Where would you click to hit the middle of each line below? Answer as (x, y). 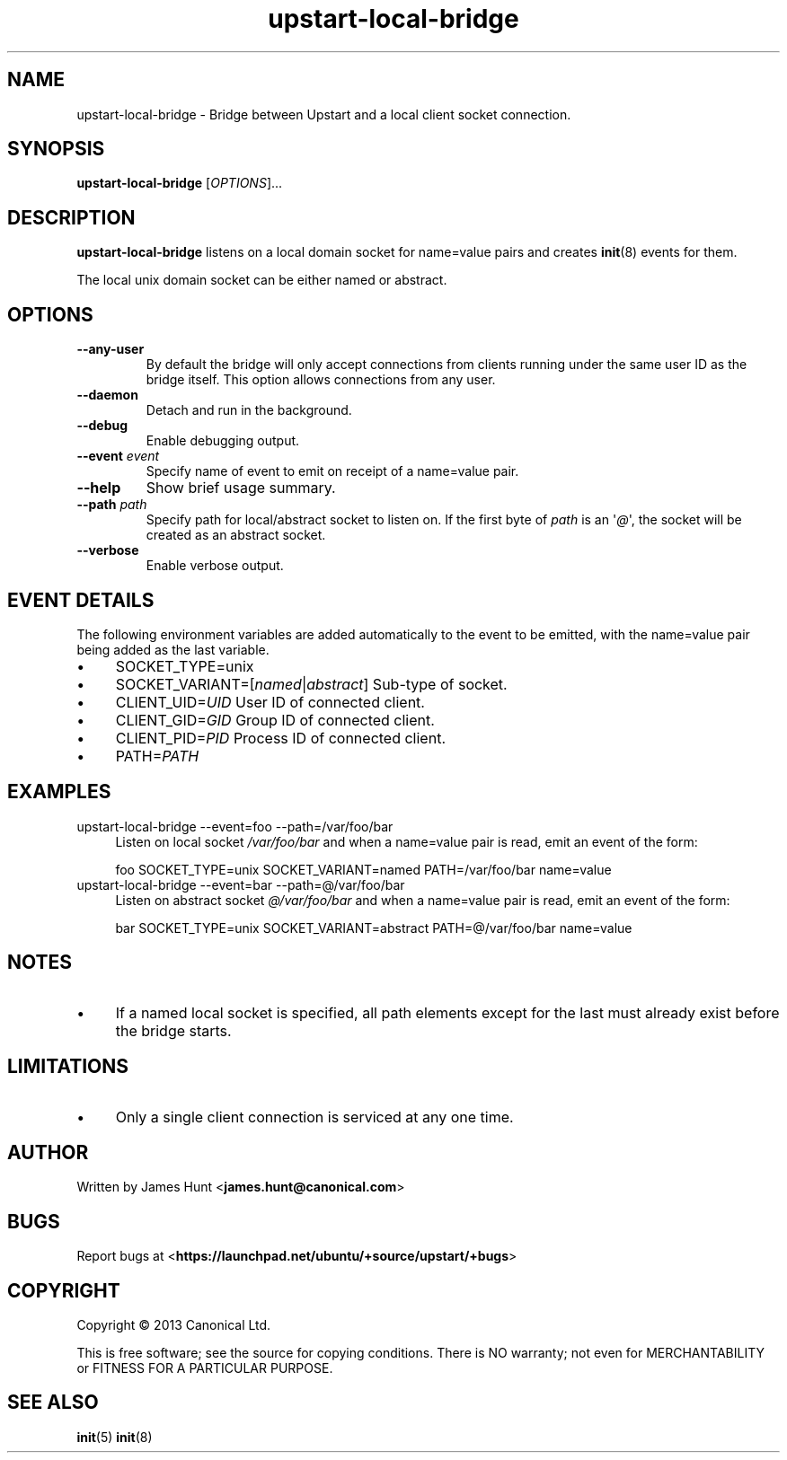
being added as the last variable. (173, 649)
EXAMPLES (59, 792)
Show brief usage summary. (241, 488)
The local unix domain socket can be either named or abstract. (262, 280)
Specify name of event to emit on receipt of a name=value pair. (332, 471)
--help (99, 488)
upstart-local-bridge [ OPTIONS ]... (180, 183)
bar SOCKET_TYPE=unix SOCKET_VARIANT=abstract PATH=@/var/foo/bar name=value (374, 928)
